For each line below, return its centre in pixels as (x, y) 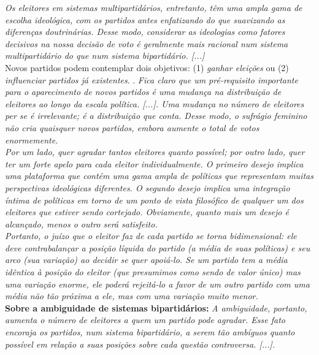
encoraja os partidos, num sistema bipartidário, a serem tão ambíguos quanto (150, 332)
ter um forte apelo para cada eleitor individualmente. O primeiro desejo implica (154, 163)
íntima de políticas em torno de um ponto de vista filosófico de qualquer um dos (154, 200)
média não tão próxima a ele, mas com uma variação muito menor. (132, 296)
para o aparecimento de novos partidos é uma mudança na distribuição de (143, 92)
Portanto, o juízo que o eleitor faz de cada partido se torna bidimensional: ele (151, 236)
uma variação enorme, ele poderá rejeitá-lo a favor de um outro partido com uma (157, 284)
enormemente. (32, 139)
